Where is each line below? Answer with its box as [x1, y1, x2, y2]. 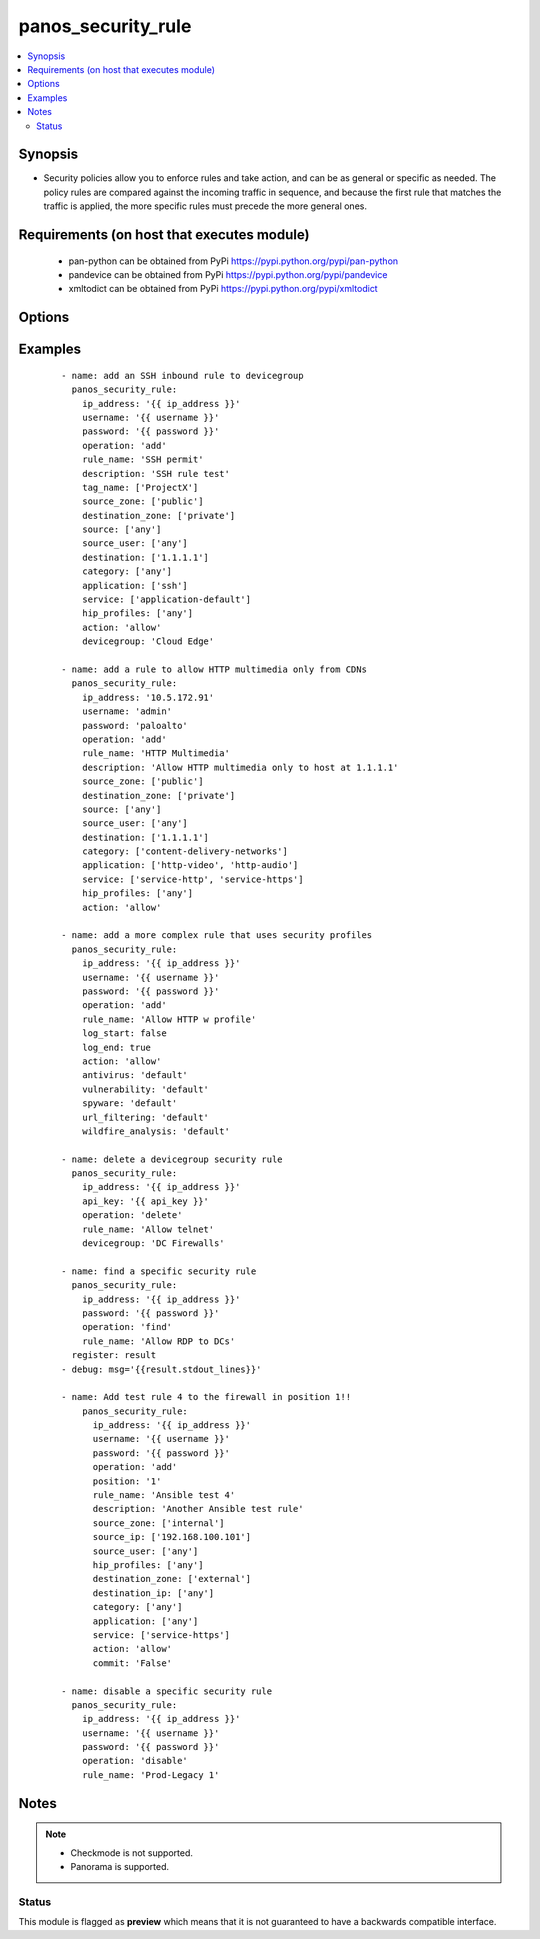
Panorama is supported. [70, 1861, 170, 1873]
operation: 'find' [81, 1321, 173, 1333]
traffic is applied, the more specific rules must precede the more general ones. [43, 200, 367, 212]
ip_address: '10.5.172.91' [81, 691, 215, 703]
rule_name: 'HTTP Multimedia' [81, 748, 230, 759]
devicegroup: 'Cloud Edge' [81, 636, 215, 647]
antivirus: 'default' [81, 1070, 189, 1081]
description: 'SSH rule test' [81, 468, 230, 479]
